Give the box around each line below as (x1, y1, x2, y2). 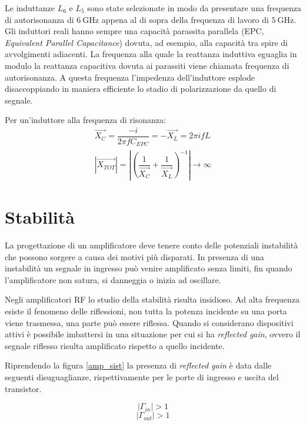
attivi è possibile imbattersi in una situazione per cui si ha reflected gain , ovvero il (5, 328, 301, 340)
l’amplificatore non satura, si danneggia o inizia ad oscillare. (5, 273, 221, 285)
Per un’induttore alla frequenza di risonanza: (5, 114, 166, 126)
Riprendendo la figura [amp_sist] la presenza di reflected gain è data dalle (5, 359, 272, 371)
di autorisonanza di (5, 13, 74, 25)
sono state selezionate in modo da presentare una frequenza (87, 2, 301, 14)
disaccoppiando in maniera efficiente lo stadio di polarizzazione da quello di (5, 82, 277, 95)
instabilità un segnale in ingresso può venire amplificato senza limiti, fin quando (5, 262, 292, 274)
